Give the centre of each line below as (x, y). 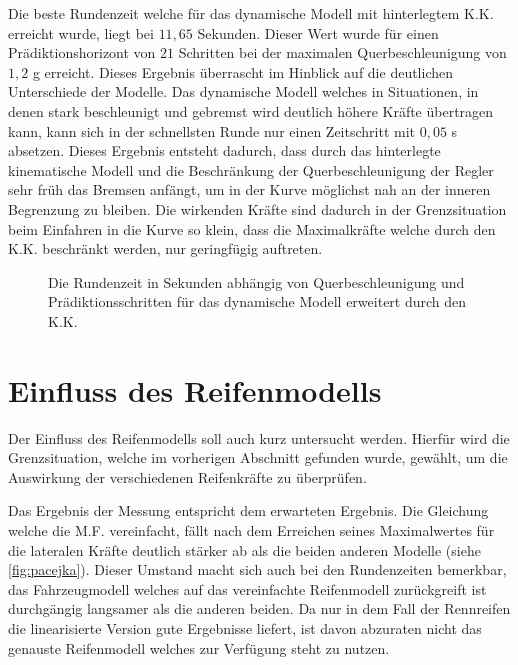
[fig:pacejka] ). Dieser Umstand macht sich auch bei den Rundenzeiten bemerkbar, (257, 569)
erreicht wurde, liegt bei (81, 32)
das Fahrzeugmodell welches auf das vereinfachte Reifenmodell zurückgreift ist (247, 588)
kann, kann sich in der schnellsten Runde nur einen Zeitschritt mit (212, 130)
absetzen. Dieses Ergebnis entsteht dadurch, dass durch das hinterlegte (224, 150)
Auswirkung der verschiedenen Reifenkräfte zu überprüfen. (187, 476)
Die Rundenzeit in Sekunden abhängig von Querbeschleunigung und (256, 281)
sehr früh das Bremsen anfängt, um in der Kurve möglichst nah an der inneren (249, 189)
